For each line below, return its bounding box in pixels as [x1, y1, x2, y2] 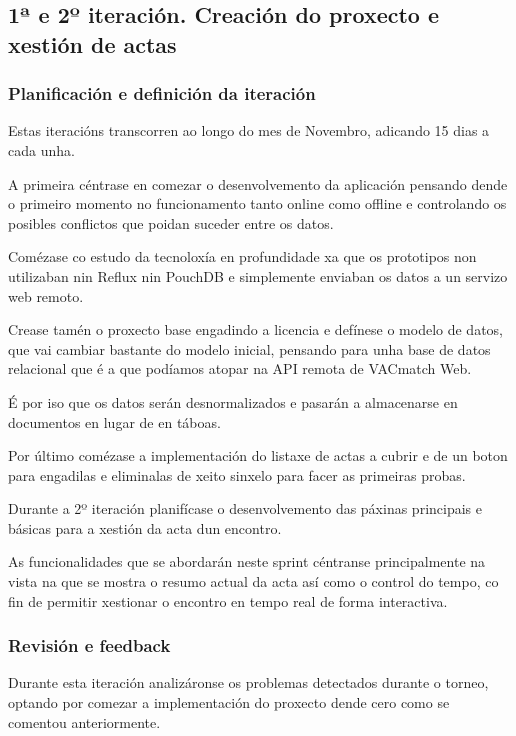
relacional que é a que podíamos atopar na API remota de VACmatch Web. [8, 358, 472, 379]
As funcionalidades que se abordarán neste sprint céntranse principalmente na [8, 551, 486, 572]
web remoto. [8, 285, 84, 306]
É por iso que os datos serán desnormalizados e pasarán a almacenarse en [8, 391, 458, 412]
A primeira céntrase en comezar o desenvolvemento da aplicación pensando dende [8, 173, 508, 194]
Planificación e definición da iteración [8, 81, 316, 106]
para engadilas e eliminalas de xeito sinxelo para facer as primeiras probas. [8, 464, 466, 485]
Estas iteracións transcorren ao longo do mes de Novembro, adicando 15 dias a [8, 120, 490, 141]
